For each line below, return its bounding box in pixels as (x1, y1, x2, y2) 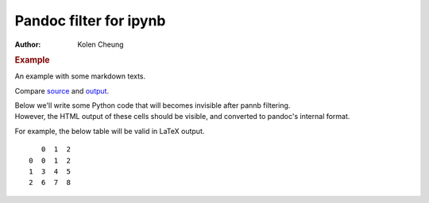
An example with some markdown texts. (14, 71, 146, 81)
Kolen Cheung (77, 40, 124, 49)
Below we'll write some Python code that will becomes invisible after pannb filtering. (14, 100, 291, 110)
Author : (14, 40, 41, 49)
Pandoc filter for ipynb (14, 12, 166, 29)
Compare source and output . (14, 86, 110, 95)
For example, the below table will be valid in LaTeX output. (14, 126, 205, 136)
